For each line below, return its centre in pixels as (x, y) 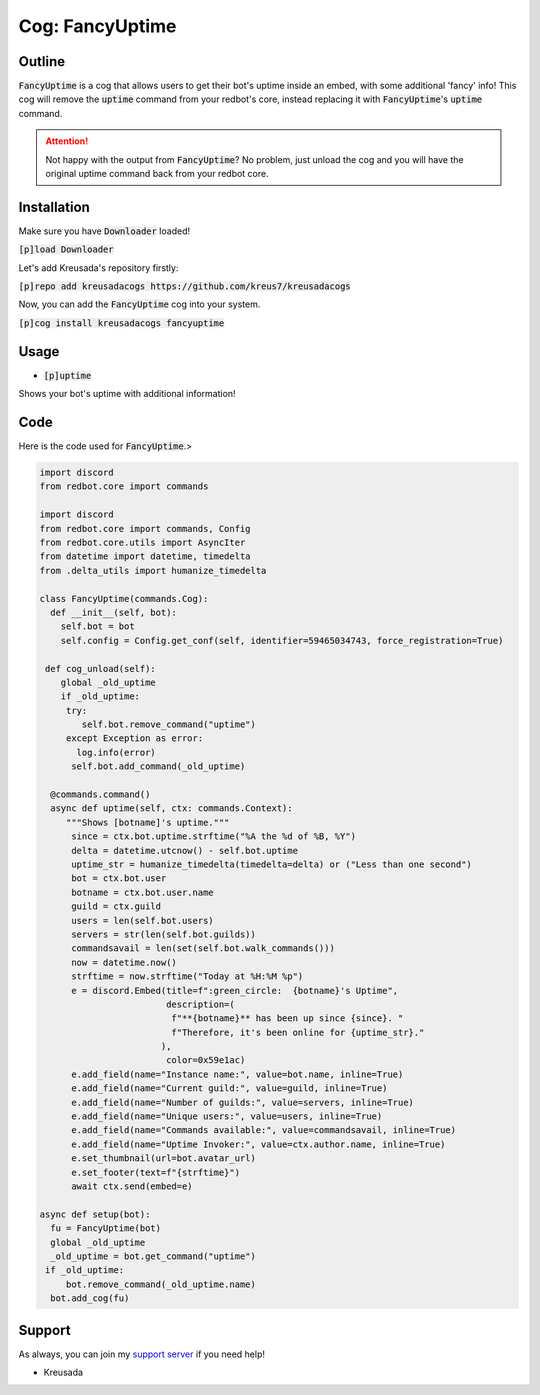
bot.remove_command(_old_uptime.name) (161, 1284)
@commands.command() (100, 794)
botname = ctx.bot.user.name (142, 892)
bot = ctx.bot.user (119, 878)
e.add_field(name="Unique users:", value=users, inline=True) (227, 1116)
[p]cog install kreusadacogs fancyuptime (121, 323)
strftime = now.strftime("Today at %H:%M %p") (187, 976)
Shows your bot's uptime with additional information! (127, 394)
